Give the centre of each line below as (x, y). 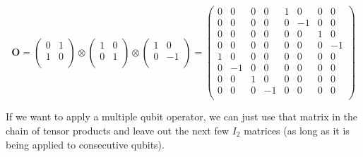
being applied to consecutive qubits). (85, 144)
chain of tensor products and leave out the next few (118, 130)
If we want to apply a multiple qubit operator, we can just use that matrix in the (182, 117)
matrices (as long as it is (297, 130)
